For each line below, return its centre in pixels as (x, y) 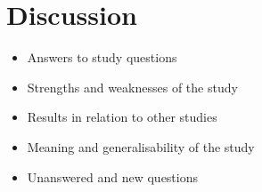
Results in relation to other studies (122, 117)
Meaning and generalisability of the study (141, 146)
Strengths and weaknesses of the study (132, 87)
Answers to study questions (102, 57)
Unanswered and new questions (113, 176)
